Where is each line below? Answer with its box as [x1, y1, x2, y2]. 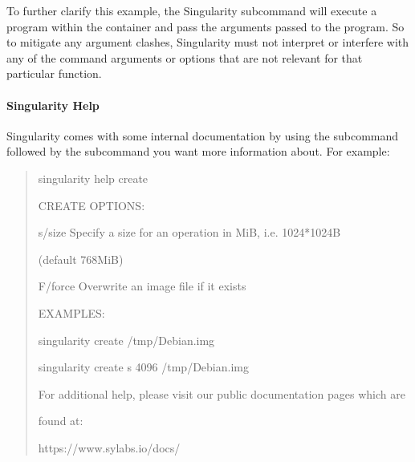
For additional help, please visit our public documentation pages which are [38, 385, 405, 402]
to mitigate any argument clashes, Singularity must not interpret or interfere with [6, 34, 409, 51]
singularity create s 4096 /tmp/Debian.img [38, 359, 249, 375]
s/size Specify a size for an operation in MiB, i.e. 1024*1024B [38, 224, 341, 241]
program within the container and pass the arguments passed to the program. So [6, 18, 405, 34]
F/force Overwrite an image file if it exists [38, 278, 246, 294]
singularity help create [38, 169, 149, 186]
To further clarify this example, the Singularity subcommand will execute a [6, 2, 377, 18]
